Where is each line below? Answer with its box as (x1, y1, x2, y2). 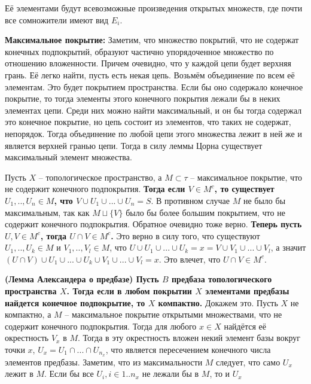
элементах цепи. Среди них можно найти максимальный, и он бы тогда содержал (5, 103, 302, 116)
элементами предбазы (205, 285, 289, 297)
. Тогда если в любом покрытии (66, 285, 192, 297)
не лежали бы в (142, 367, 199, 380)
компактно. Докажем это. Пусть (158, 296, 278, 309)
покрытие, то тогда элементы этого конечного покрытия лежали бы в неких (5, 92, 280, 105)
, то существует (214, 182, 275, 195)
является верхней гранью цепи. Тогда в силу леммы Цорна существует (5, 139, 263, 151)
